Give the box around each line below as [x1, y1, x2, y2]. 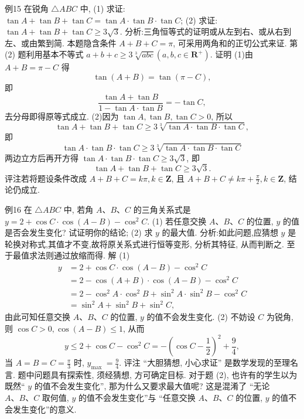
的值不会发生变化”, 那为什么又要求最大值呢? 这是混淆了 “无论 [34, 380, 270, 392]
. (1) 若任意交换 [147, 214, 207, 227]
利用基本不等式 [26, 48, 84, 60]
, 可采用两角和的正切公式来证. [173, 36, 287, 49]
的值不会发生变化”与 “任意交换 [78, 391, 196, 403]
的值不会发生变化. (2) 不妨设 [146, 311, 255, 323]
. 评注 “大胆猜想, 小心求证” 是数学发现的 [119, 356, 274, 369]
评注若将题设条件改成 [5, 172, 87, 184]
